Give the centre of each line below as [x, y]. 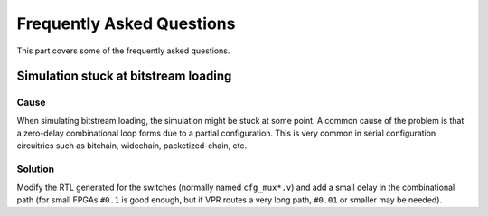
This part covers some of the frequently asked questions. [123, 51]
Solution [36, 169]
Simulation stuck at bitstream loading [124, 76]
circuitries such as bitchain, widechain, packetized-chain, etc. [132, 146]
